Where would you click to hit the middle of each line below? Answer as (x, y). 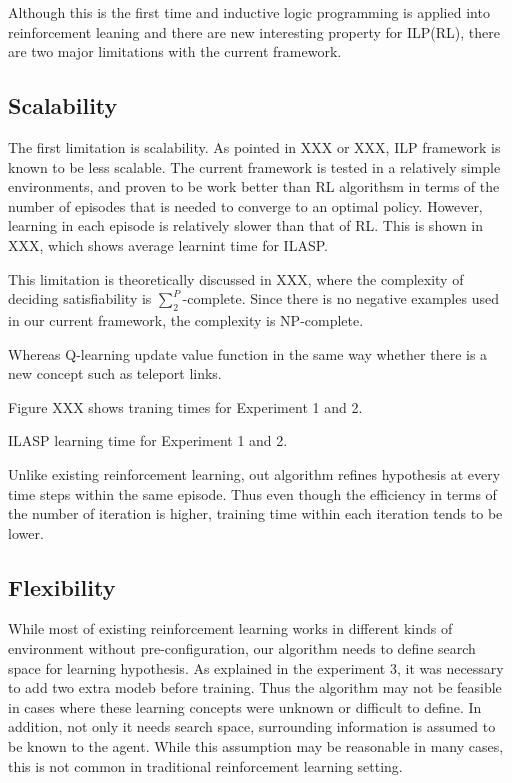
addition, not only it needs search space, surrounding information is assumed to (252, 726)
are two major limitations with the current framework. (175, 51)
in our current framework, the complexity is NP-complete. (186, 319)
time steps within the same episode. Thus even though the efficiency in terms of (252, 493)
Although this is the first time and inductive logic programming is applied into (249, 12)
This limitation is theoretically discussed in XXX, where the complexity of (236, 278)
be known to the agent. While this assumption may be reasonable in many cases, (256, 746)
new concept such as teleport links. (115, 373)
